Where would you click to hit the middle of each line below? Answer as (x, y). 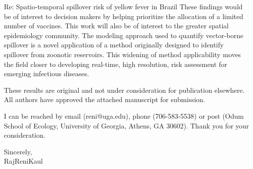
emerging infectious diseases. (47, 74)
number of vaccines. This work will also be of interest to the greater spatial (116, 26)
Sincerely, (18, 151)
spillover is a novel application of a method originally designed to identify (114, 45)
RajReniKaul (23, 161)
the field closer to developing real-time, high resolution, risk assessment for (116, 64)
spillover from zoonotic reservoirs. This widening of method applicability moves (123, 54)
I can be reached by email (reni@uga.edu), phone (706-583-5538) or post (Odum (124, 116)
